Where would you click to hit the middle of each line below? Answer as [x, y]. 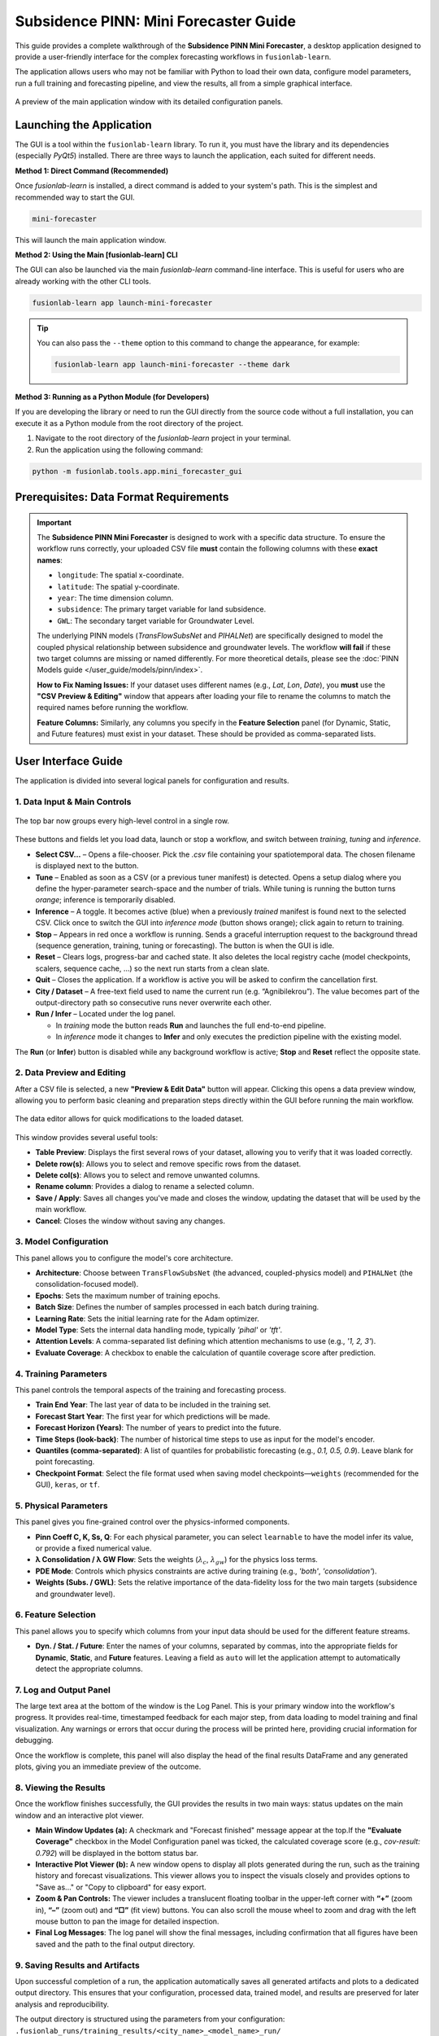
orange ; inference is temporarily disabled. [105, 900]
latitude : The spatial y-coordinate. [119, 586]
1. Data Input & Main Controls [73, 801]
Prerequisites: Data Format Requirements [122, 497]
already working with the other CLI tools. [83, 281]
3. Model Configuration [62, 1242]
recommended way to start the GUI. [75, 197]
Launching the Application [83, 125]
